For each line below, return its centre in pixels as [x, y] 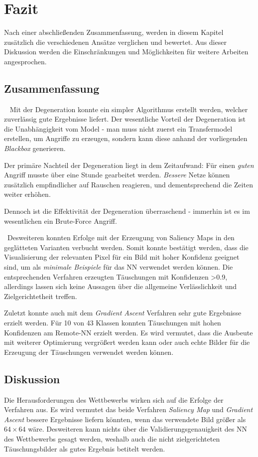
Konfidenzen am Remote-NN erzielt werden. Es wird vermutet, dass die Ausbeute [129, 332]
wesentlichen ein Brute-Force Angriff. [61, 221]
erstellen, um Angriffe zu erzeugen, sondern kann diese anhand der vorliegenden [126, 138]
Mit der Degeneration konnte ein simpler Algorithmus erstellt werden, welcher [129, 109]
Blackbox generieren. [35, 148]
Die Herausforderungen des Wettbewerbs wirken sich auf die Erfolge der [114, 399]
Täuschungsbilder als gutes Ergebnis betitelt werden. [85, 448]
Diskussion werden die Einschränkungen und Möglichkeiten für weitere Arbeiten [126, 52]
